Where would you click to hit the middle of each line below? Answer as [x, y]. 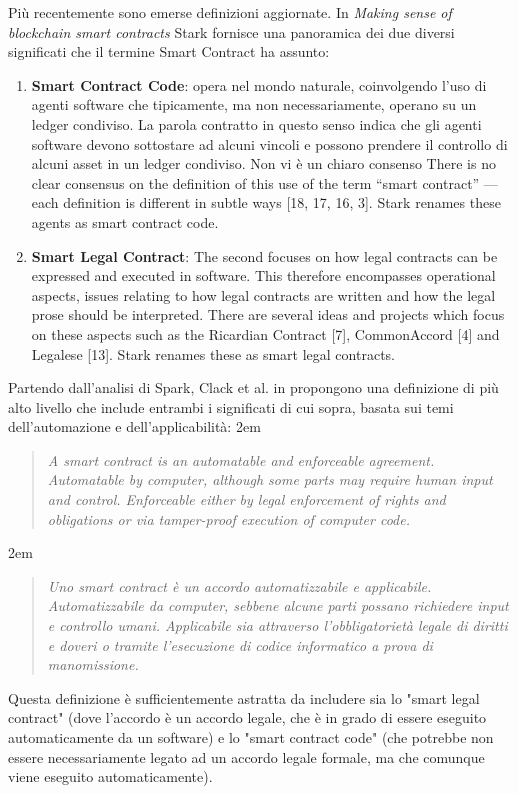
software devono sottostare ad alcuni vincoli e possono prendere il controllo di [269, 143]
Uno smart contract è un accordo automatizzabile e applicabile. [239, 585]
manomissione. [93, 664]
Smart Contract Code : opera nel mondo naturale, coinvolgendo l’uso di [259, 84]
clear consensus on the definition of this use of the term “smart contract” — [264, 182]
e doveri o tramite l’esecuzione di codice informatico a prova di [240, 644]
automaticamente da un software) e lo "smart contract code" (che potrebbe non [251, 737]
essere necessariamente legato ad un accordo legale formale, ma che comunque [246, 756]
